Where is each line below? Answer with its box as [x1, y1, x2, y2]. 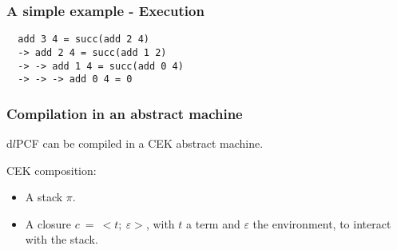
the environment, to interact [252, 215, 391, 232]
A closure [25, 215, 72, 232]
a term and [186, 215, 240, 232]
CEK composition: [6, 161, 97, 178]
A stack [25, 188, 63, 205]
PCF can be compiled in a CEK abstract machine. [15, 135, 264, 152]
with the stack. [25, 231, 98, 248]
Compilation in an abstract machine [6, 103, 243, 123]
